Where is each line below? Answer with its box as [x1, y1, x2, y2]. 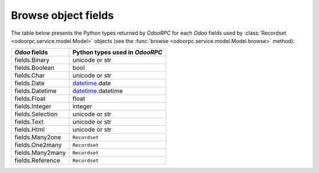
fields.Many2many [14, 149, 66, 157]
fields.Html [14, 125, 45, 134]
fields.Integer [14, 102, 51, 111]
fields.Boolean [14, 64, 55, 72]
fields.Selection [14, 110, 58, 118]
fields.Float [14, 95, 45, 103]
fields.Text [14, 118, 44, 126]
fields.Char [14, 71, 45, 79]
